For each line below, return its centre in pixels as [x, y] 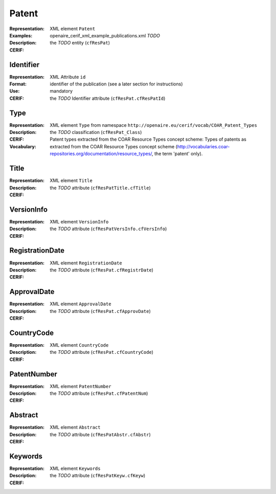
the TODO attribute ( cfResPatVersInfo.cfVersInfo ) [108, 229]
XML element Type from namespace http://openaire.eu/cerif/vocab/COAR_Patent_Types [154, 125]
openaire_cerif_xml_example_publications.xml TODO [105, 35]
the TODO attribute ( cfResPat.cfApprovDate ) [100, 311]
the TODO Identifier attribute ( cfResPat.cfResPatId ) [108, 98]
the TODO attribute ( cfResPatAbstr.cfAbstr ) [100, 434]
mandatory [61, 91]
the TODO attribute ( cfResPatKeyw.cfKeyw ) [98, 476]
